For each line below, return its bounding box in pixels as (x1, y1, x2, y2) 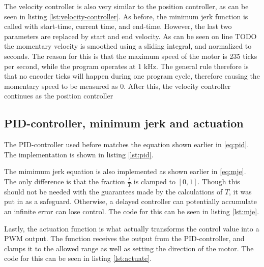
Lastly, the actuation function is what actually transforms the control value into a (4, 223, 259, 233)
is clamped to (133, 176, 175, 186)
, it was (229, 186, 252, 196)
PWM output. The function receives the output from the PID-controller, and (4, 233, 245, 244)
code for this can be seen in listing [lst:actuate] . (4, 253, 152, 263)
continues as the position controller (4, 90, 113, 101)
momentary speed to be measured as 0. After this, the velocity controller (4, 80, 231, 91)
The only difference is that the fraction (4, 176, 125, 186)
